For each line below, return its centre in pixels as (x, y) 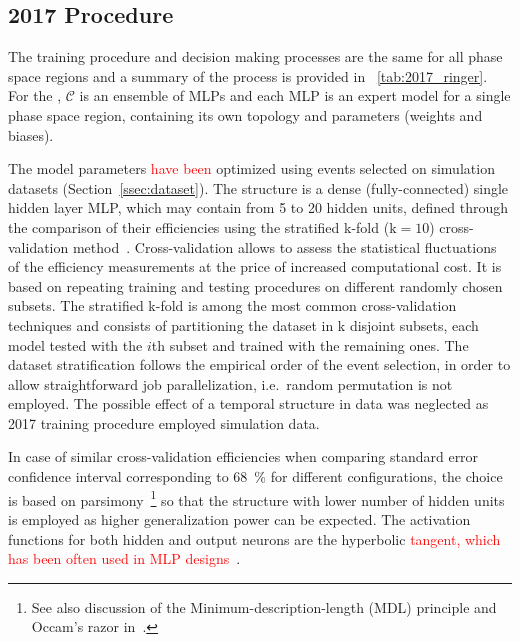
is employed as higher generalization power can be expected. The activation (239, 518)
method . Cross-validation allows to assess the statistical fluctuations (284, 246)
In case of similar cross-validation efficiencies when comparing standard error (243, 456)
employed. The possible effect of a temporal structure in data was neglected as (248, 403)
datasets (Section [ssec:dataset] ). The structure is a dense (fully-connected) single (258, 187)
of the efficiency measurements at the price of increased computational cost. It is (255, 266)
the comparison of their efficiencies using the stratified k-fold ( (199, 226)
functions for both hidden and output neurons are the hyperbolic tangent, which (254, 538)
